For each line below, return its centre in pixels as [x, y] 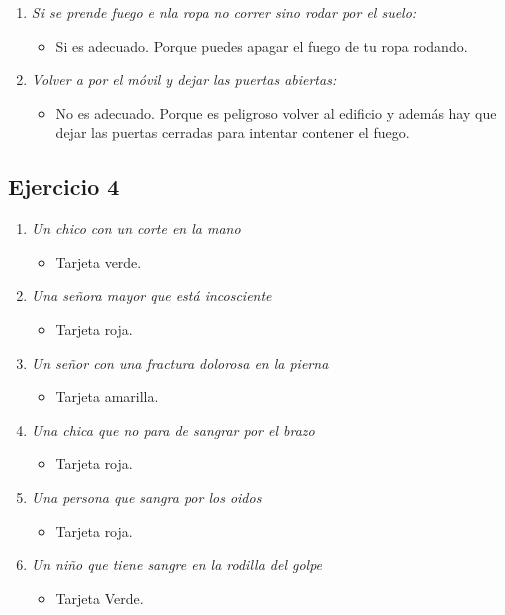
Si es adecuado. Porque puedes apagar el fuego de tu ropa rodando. [261, 45]
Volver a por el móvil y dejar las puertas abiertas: [184, 79]
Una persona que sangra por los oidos [146, 496]
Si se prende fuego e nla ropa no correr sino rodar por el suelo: [224, 12]
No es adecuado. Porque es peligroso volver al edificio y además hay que [276, 112]
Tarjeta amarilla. [107, 396]
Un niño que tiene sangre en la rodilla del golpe [177, 564]
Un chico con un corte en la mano [136, 228]
